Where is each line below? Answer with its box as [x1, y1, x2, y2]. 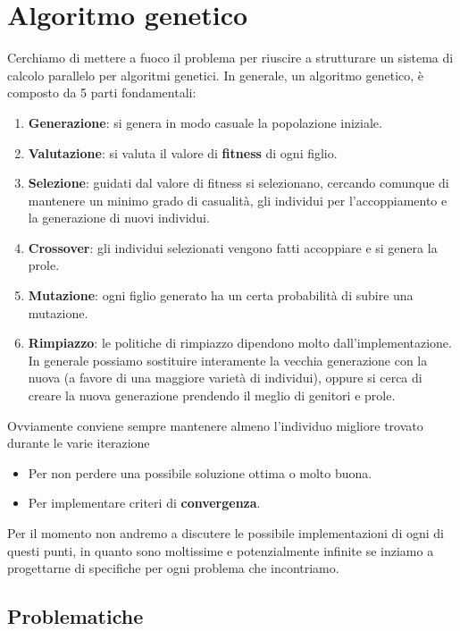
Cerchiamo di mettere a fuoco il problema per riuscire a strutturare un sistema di [7, 48, 454, 67]
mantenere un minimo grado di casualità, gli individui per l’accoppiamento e [28, 190, 447, 209]
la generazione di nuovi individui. [28, 208, 210, 227]
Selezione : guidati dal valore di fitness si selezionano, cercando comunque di [28, 173, 449, 192]
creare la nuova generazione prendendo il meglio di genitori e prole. [28, 386, 396, 405]
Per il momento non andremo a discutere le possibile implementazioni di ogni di [7, 524, 444, 542]
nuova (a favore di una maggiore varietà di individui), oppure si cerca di [28, 368, 422, 387]
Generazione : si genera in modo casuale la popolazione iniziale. [28, 113, 382, 131]
